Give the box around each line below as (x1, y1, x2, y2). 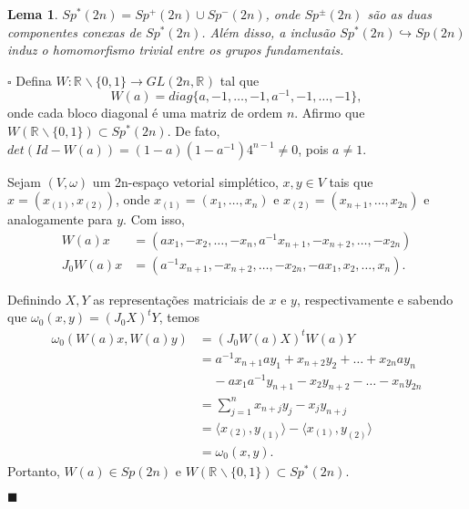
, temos (158, 307, 200, 327)
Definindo (7, 289, 61, 308)
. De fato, (167, 121, 220, 140)
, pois (298, 139, 329, 158)
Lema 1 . (7, 5, 58, 23)
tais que (329, 171, 373, 191)
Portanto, (7, 461, 60, 480)
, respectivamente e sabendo (296, 289, 454, 308)
